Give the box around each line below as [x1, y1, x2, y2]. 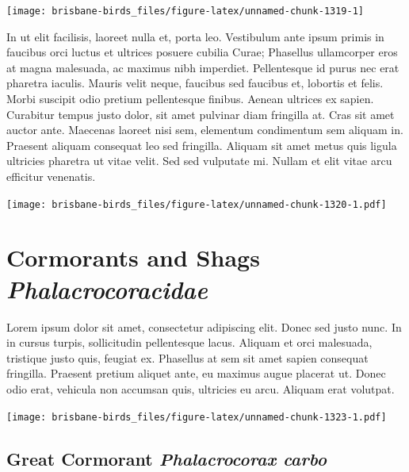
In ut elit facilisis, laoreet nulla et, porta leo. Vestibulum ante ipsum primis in [6, 28, 384, 44]
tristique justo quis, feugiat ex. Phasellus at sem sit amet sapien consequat [6, 349, 369, 366]
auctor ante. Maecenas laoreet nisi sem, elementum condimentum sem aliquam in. [6, 121, 403, 138]
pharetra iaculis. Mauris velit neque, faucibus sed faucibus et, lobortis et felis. [6, 75, 384, 91]
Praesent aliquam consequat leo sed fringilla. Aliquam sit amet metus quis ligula [6, 136, 397, 153]
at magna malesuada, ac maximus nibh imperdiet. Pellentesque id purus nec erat [6, 59, 399, 75]
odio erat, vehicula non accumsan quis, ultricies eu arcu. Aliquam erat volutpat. [6, 380, 395, 397]
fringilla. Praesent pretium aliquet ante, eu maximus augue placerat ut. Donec [6, 365, 386, 382]
